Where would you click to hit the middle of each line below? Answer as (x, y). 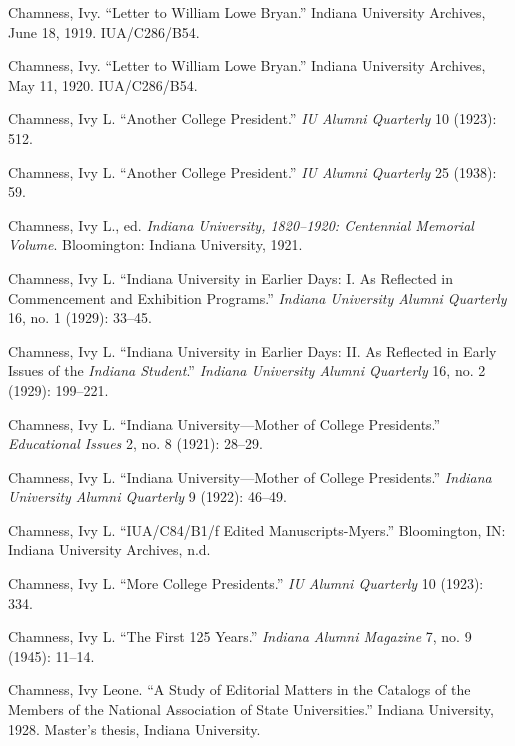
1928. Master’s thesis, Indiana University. (134, 728)
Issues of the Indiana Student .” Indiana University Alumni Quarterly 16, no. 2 (247, 370)
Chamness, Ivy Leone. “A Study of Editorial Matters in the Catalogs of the (239, 689)
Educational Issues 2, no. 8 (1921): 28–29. (135, 443)
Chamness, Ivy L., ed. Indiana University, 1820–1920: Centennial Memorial (241, 224)
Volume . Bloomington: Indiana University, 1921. (155, 244)
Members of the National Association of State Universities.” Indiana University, (251, 709)
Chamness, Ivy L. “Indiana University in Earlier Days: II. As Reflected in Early (252, 350)
